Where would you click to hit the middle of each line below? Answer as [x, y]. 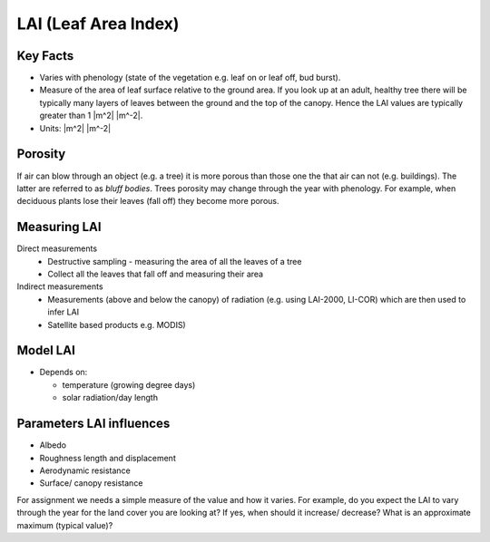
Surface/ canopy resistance [91, 483]
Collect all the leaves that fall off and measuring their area [155, 274]
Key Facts [45, 56]
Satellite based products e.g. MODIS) [117, 324]
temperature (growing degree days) [129, 384]
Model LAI [46, 350]
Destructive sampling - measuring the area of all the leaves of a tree [175, 261]
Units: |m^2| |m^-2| [75, 128]
